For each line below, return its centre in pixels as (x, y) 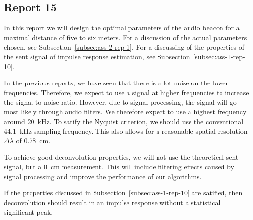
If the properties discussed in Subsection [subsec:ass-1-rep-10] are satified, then (123, 193)
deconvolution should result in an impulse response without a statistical (112, 202)
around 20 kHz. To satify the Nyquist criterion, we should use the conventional (124, 121)
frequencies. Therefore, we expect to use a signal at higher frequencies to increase (126, 92)
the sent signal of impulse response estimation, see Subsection (97, 56)
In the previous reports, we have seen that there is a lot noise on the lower (116, 83)
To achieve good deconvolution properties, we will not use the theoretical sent (121, 157)
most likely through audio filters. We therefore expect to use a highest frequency (125, 111)
